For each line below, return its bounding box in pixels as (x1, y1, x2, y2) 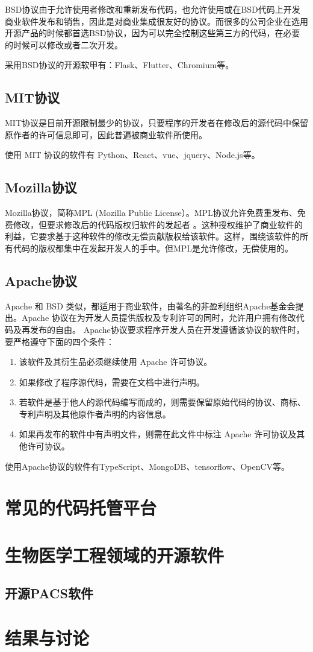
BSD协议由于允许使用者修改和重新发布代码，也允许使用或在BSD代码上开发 (5, 3, 300, 15)
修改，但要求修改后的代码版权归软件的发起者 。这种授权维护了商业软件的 (13, 218, 303, 230)
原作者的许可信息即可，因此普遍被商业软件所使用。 (5, 128, 207, 141)
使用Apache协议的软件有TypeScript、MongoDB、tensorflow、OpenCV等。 (5, 460, 290, 472)
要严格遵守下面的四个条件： (5, 335, 114, 347)
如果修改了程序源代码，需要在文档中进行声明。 (19, 375, 205, 388)
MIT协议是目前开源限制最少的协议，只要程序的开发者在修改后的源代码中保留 (5, 116, 308, 129)
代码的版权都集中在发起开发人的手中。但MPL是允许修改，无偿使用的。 (13, 241, 294, 254)
